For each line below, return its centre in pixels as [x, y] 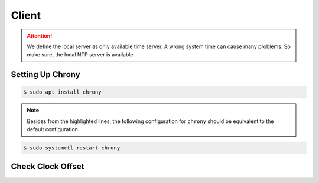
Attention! [40, 36]
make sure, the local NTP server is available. [81, 55]
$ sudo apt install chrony [62, 92]
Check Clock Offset [48, 167]
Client [26, 15]
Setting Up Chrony [45, 74]
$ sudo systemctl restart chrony [72, 148]
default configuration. [53, 129]
